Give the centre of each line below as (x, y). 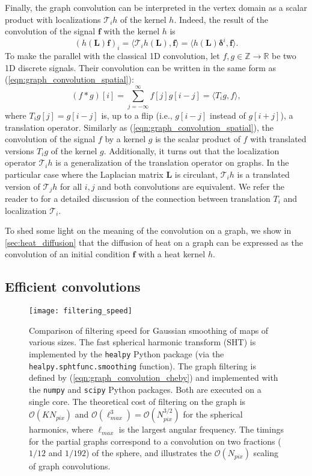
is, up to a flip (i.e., (137, 115)
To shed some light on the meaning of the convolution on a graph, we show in (148, 230)
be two (284, 56)
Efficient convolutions (73, 287)
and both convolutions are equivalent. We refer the (191, 186)
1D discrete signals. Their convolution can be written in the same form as (141, 67)
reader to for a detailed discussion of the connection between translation (138, 198)
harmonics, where (61, 429)
